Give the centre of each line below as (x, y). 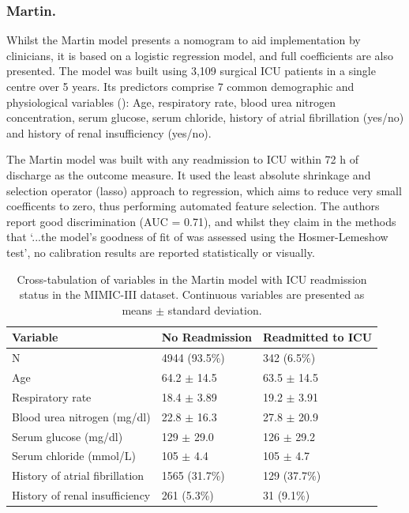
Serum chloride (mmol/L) (74, 456)
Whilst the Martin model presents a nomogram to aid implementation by (184, 40)
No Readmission (206, 337)
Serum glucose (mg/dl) (68, 436)
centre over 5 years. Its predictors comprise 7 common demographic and (180, 86)
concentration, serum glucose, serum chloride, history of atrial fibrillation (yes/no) (205, 117)
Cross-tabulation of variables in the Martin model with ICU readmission (192, 279)
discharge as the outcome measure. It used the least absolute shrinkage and (189, 174)
